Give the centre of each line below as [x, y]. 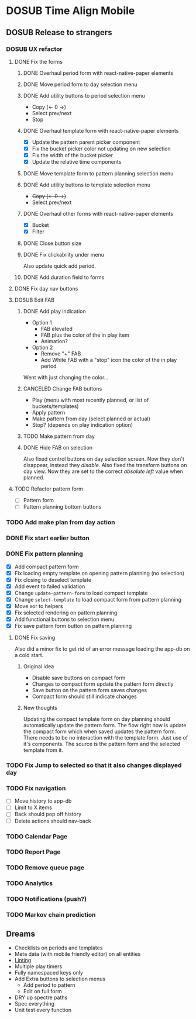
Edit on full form [43, 991]
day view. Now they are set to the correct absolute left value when [103, 471]
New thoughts [40, 708]
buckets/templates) [55, 406]
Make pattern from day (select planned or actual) [91, 419]
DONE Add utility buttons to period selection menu [84, 95]
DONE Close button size [52, 243]
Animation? [54, 341]
